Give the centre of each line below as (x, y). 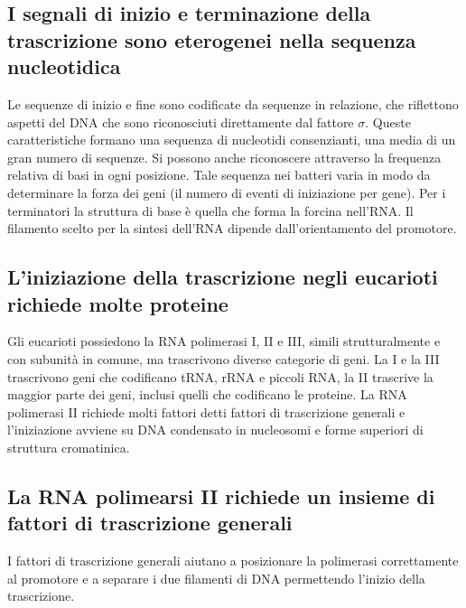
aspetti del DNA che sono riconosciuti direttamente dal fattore (181, 122)
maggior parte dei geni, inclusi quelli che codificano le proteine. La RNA (207, 394)
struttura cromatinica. (69, 447)
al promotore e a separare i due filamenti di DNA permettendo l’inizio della (216, 578)
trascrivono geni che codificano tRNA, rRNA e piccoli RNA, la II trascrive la (220, 376)
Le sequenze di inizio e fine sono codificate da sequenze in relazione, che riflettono (233, 103)
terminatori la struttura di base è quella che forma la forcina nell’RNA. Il (210, 210)
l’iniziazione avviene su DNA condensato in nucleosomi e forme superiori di (215, 430)
